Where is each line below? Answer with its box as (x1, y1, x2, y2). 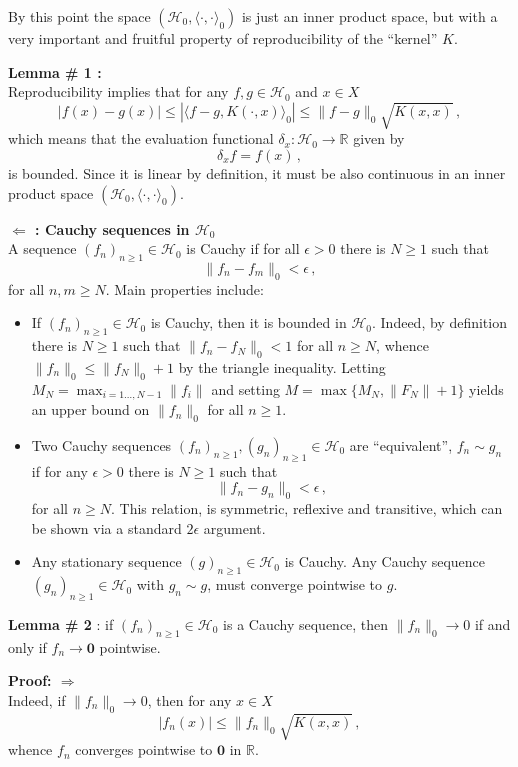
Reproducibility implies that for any (8, 81, 229, 102)
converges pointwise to (75, 739, 213, 760)
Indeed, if (8, 689, 66, 710)
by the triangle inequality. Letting (178, 356, 386, 377)
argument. (203, 517, 266, 538)
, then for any (147, 689, 232, 710)
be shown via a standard (31, 517, 182, 538)
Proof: (8, 670, 52, 691)
